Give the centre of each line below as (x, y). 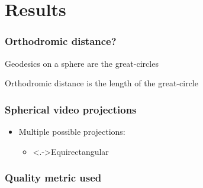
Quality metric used (53, 178)
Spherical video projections (71, 109)
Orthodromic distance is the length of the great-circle (101, 83)
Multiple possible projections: (72, 131)
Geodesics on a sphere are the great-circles (82, 63)
